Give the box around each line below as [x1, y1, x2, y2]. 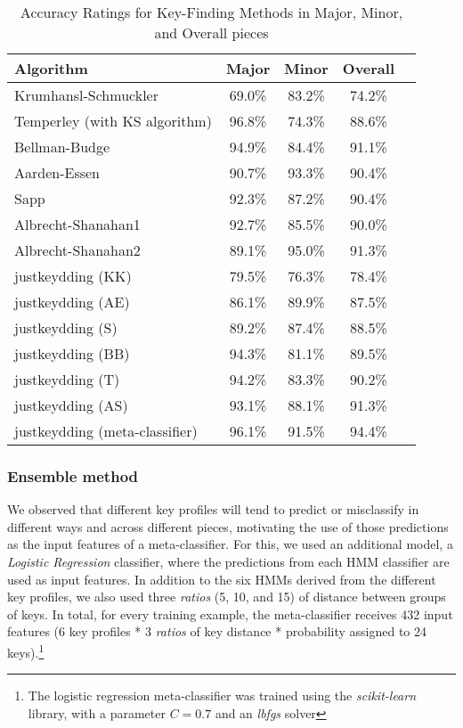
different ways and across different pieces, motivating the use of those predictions [7, 517, 449, 536]
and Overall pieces [154, 22, 269, 43]
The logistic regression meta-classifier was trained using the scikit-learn [28, 686, 417, 705]
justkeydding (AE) [14, 291, 130, 312]
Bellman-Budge [14, 136, 110, 157]
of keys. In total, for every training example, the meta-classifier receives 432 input [7, 604, 453, 623]
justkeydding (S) [14, 317, 118, 338]
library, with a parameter [28, 703, 166, 722]
